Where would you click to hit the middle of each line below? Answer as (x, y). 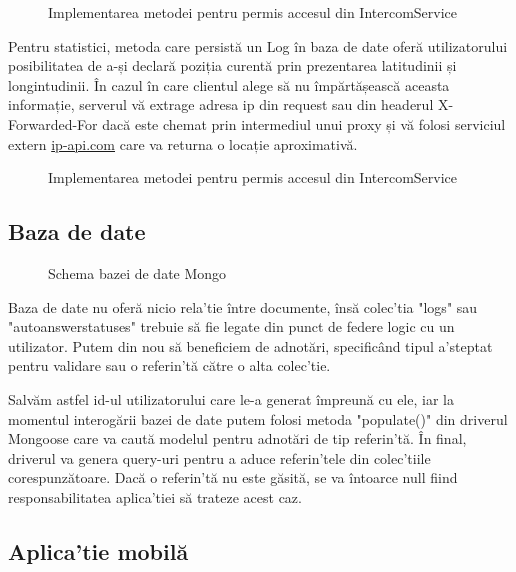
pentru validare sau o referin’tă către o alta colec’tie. (169, 365)
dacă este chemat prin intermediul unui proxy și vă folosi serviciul (304, 123)
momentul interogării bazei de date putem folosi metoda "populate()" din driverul (258, 418)
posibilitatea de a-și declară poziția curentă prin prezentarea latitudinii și (232, 65)
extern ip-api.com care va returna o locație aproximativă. (183, 143)
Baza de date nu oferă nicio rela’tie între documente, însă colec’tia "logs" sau (243, 306)
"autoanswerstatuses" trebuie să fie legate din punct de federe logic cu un (231, 326)
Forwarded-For (53, 123)
